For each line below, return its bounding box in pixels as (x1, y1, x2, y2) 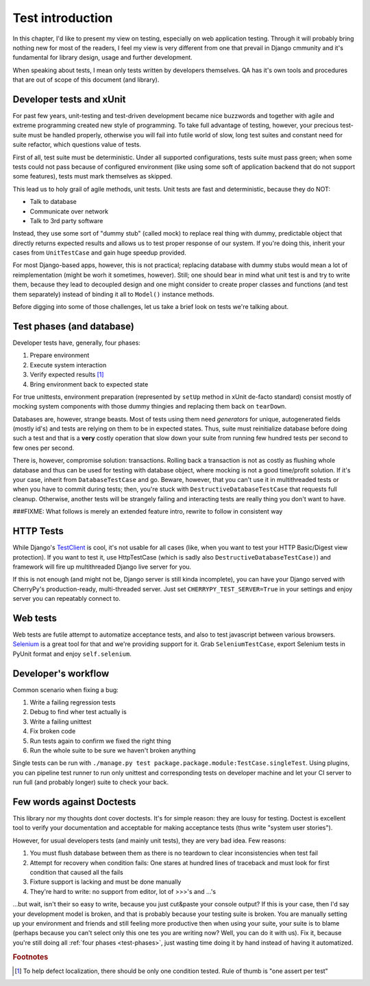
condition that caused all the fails (29, 869, 123, 877)
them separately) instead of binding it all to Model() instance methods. (12, 290, 214, 298)
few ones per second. (12, 444, 75, 452)
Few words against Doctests (12, 796, 136, 807)
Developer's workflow (12, 667, 110, 679)
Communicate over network (29, 207, 109, 216)
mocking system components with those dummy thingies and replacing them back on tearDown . (12, 402, 287, 411)
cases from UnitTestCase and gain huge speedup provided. (12, 249, 186, 257)
